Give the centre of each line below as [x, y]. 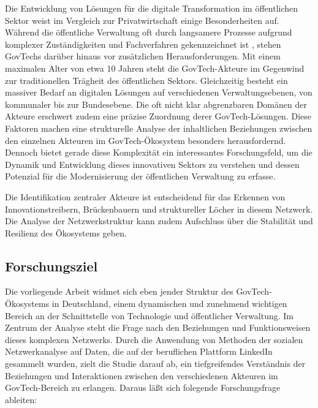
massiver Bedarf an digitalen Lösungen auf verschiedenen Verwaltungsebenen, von [159, 92]
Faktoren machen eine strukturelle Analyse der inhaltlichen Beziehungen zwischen [159, 128]
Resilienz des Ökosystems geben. [66, 232]
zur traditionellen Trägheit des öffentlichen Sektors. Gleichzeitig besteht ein [146, 80]
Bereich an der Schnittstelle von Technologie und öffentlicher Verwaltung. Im [149, 315]
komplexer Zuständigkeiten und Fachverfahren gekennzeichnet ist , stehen [143, 44]
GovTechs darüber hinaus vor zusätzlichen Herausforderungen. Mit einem [143, 56]
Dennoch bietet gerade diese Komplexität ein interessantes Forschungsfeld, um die [159, 152]
